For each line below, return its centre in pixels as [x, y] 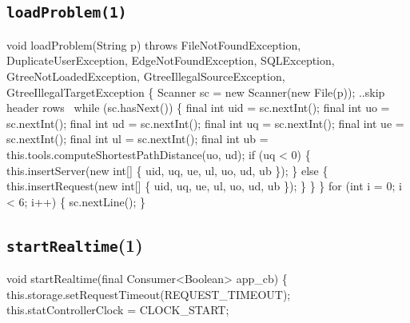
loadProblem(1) [67, 13]
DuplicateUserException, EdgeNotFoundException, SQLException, [171, 60]
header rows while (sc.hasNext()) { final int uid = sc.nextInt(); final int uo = [198, 108]
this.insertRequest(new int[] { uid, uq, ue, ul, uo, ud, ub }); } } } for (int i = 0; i [204, 186]
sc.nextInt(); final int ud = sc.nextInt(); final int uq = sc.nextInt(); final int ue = [205, 123]
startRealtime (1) [75, 244]
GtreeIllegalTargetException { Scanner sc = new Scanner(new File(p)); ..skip [196, 92]
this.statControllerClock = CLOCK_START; [118, 310]
